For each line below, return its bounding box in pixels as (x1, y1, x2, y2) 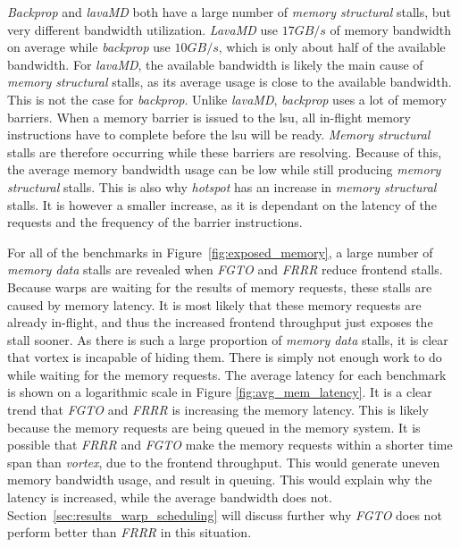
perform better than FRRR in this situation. (7, 523, 252, 542)
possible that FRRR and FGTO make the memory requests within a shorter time (7, 435, 453, 454)
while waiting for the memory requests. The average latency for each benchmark (7, 365, 447, 383)
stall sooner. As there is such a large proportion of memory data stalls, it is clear (7, 330, 448, 349)
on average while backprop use (7, 38, 171, 56)
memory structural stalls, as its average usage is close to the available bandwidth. (7, 72, 452, 91)
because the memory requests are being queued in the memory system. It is (7, 417, 421, 436)
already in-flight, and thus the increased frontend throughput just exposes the (7, 313, 433, 332)
